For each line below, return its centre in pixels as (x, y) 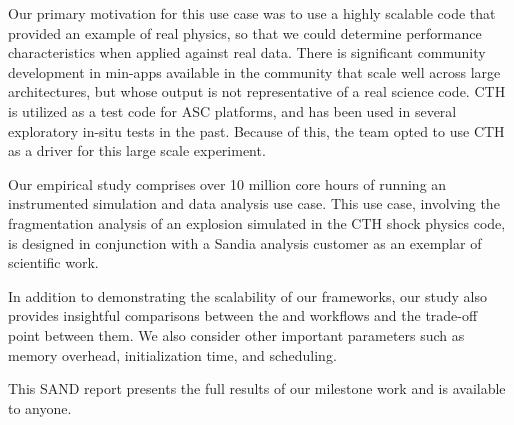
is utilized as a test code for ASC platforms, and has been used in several (232, 110)
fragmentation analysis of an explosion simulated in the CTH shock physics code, (257, 222)
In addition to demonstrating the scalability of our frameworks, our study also (247, 295)
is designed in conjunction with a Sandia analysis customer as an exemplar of (245, 242)
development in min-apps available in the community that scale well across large (254, 71)
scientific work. (53, 262)
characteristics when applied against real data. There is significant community (247, 52)
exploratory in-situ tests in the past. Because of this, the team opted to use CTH (256, 130)
